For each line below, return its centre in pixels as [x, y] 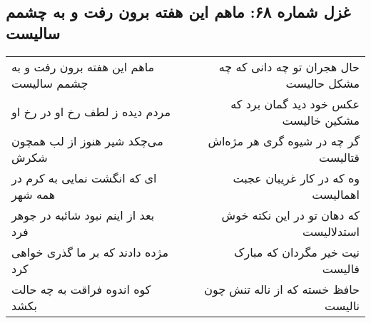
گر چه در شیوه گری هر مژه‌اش [284, 140]
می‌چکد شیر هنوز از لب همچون [87, 140]
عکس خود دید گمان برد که [295, 103]
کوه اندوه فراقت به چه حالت [81, 289]
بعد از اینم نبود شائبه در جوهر [83, 215]
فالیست [341, 268]
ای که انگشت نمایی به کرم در [84, 178]
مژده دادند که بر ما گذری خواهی [90, 252]
